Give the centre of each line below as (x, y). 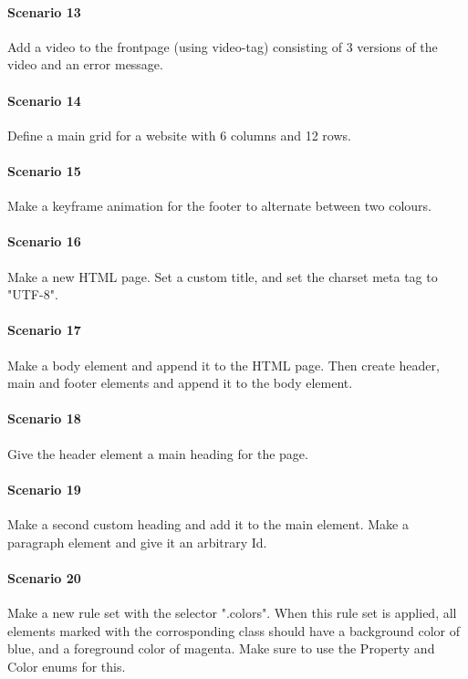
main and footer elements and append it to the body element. (180, 383)
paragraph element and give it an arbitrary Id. (137, 542)
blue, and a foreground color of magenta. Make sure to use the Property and (221, 648)
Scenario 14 (44, 100)
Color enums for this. (67, 666)
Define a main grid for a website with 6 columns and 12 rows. (179, 135)
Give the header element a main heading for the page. (158, 453)
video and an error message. (85, 64)
